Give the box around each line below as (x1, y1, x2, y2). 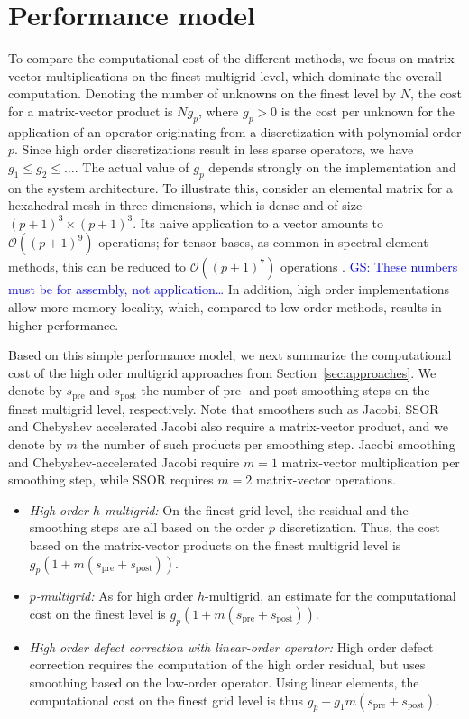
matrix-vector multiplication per (281, 452, 460, 471)
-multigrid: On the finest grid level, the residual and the (100, 500, 409, 519)
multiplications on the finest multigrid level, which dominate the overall (46, 66, 442, 85)
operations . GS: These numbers (280, 257, 458, 276)
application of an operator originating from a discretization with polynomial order (8, 122, 462, 141)
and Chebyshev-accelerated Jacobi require (8, 452, 240, 471)
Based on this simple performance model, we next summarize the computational (8, 346, 452, 364)
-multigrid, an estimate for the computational (205, 586, 456, 605)
